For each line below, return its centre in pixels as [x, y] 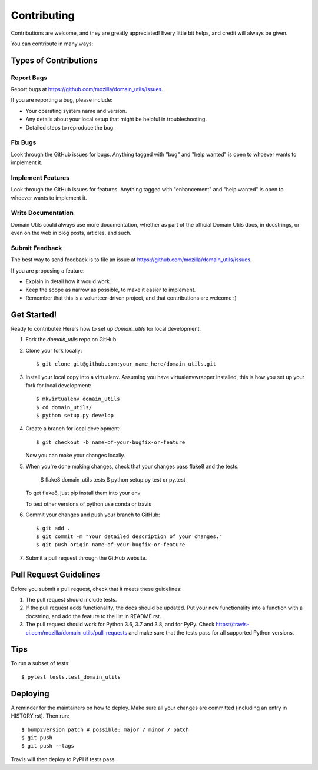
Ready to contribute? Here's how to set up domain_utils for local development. [106, 328]
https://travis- [233, 625]
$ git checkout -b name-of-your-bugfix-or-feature [111, 442]
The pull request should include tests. [71, 599]
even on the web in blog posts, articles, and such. [71, 233]
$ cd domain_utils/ [64, 407]
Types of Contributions [54, 60]
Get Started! [34, 315]
